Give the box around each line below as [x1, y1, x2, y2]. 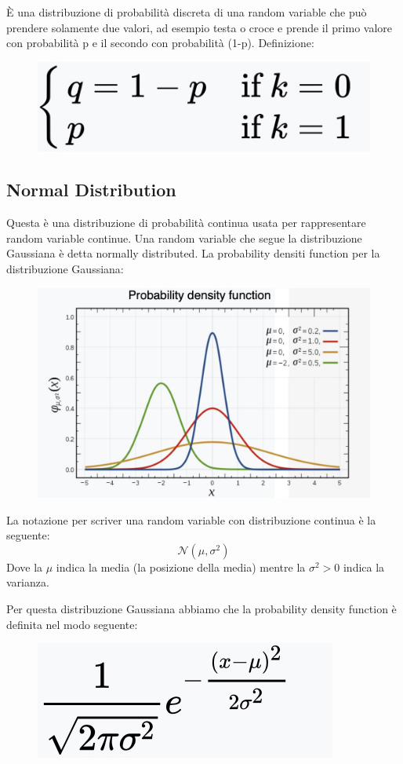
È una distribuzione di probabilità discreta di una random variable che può [6, 4, 367, 20]
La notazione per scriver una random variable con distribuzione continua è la [6, 511, 376, 528]
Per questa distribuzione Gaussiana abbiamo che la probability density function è [6, 601, 397, 617]
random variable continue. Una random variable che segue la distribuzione [6, 229, 362, 246]
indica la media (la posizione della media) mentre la [56, 558, 306, 575]
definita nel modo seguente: [6, 616, 138, 632]
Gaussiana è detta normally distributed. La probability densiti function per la [6, 245, 380, 261]
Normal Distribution [6, 177, 176, 202]
